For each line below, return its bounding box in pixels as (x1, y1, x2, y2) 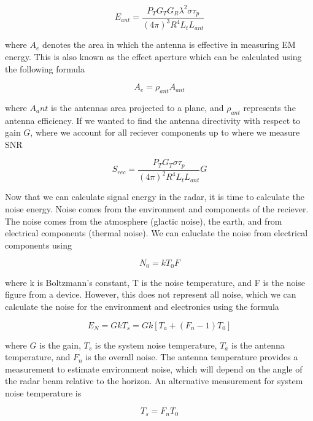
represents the (243, 101, 296, 114)
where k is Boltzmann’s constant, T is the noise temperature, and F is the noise (5, 276, 306, 288)
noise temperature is (5, 386, 82, 399)
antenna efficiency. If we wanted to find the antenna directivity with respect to (5, 114, 301, 126)
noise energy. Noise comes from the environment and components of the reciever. (5, 202, 309, 215)
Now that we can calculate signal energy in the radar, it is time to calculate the (5, 190, 304, 203)
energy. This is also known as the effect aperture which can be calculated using (5, 50, 302, 63)
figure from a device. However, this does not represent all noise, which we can (5, 288, 296, 301)
